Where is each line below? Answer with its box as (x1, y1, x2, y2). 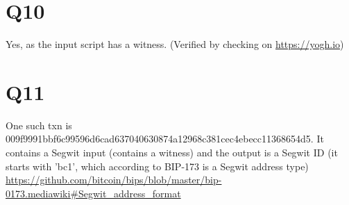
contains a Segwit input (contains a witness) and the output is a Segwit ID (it (6, 145, 338, 160)
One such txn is (6, 117, 72, 132)
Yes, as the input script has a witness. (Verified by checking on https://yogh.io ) (6, 37, 344, 51)
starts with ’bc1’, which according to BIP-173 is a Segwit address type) (6, 158, 309, 173)
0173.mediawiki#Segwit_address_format (6, 186, 181, 200)
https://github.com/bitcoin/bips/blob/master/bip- (6, 172, 222, 187)
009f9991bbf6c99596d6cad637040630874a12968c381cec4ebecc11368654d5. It (6, 131, 324, 146)
